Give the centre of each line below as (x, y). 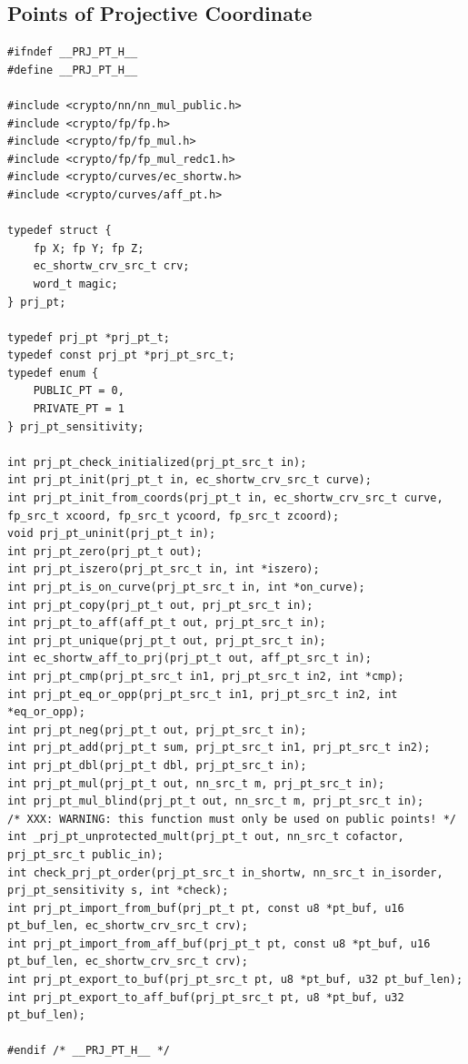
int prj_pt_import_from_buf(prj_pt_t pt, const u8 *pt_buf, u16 (206, 908)
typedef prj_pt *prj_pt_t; (89, 337)
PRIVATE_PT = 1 (79, 409)
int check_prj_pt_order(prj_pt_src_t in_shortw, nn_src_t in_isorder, (225, 872)
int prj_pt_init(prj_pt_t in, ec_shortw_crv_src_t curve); (189, 480)
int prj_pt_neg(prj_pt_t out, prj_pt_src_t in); (157, 730)
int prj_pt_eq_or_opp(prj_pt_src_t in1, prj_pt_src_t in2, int (203, 694)
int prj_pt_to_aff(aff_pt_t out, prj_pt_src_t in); (167, 623)
